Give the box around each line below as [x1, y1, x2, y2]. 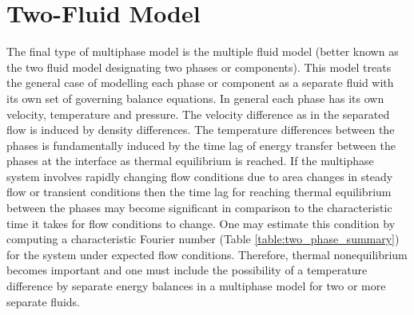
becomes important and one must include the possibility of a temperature [6, 262, 368, 278]
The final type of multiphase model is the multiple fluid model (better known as [6, 43, 399, 60]
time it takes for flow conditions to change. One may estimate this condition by [6, 215, 396, 231]
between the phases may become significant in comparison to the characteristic [6, 199, 392, 216]
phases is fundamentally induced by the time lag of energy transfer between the [6, 136, 396, 153]
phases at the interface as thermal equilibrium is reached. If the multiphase [6, 152, 374, 169]
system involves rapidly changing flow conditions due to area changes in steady [6, 167, 393, 184]
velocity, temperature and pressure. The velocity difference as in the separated [6, 105, 390, 122]
